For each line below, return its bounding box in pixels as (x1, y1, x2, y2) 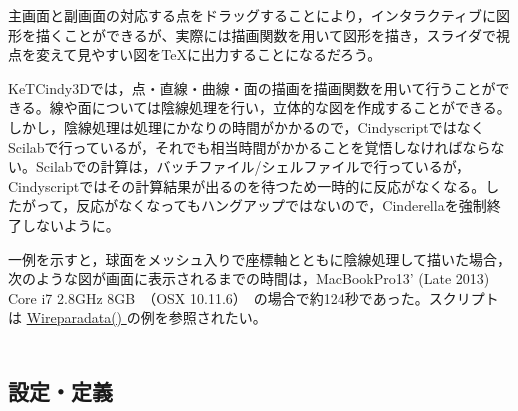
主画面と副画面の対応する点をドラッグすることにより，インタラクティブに (8, 5, 496, 25)
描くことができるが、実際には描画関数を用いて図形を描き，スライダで (35, 24, 497, 45)
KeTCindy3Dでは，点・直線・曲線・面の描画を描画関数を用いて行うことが (8, 77, 496, 98)
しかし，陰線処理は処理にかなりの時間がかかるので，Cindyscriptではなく (8, 116, 485, 137)
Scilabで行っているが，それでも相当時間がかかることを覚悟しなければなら (8, 136, 491, 157)
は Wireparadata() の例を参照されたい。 (8, 307, 267, 328)
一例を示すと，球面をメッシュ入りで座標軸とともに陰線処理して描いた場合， (8, 248, 512, 269)
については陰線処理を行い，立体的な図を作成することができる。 (91, 97, 511, 118)
